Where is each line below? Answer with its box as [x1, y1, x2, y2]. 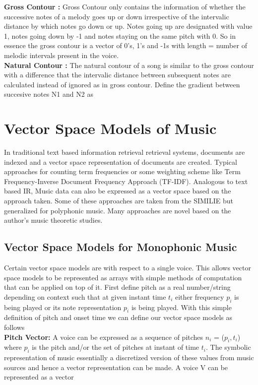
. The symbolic [205, 342, 251, 352]
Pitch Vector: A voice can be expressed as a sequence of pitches [4, 331, 203, 342]
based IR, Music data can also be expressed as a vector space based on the [4, 186, 231, 196]
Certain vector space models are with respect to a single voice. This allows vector [4, 262, 251, 273]
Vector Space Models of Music [4, 118, 217, 138]
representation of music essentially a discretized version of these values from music [4, 352, 254, 363]
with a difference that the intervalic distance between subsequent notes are [4, 69, 231, 80]
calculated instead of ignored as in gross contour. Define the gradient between [4, 79, 240, 89]
